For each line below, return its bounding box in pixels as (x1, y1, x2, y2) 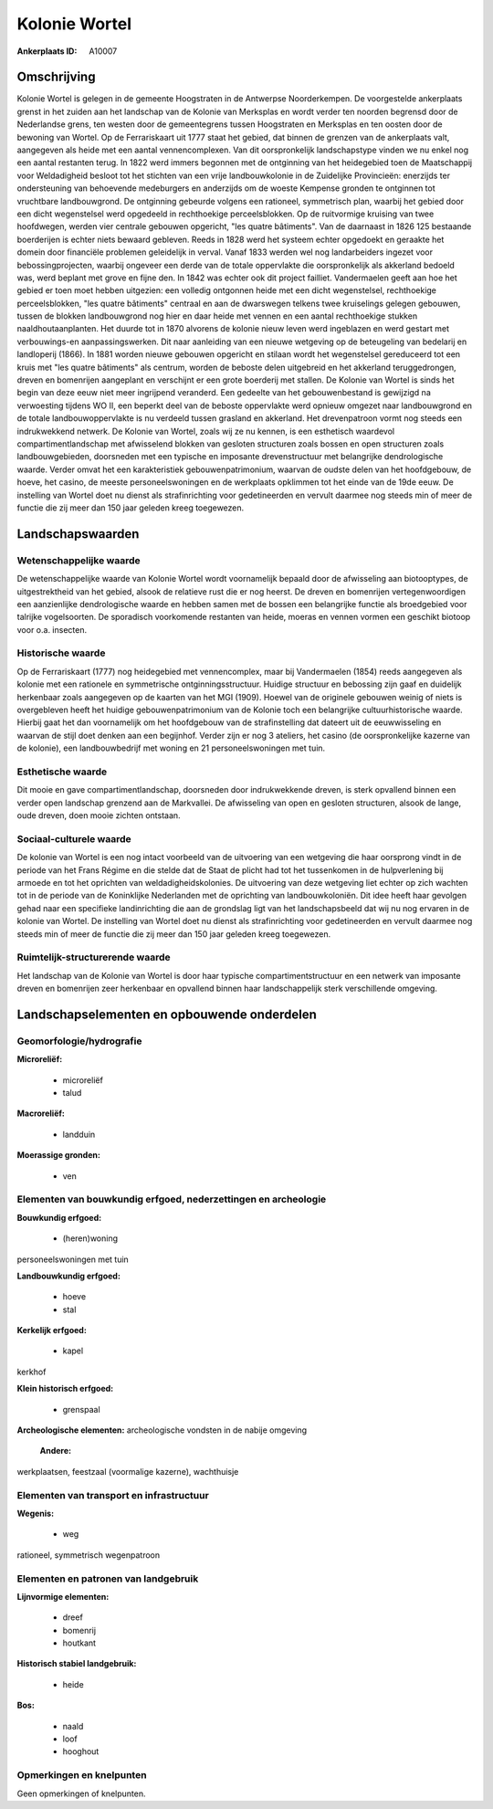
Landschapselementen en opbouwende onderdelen (16, 1006, 317, 1022)
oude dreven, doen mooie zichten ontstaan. (16, 810, 182, 821)
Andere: (39, 1446, 72, 1457)
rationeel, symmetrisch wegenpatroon (16, 1549, 161, 1561)
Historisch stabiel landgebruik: (16, 1658, 137, 1669)
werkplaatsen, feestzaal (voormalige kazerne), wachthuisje (16, 1466, 239, 1477)
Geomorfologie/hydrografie (16, 1035, 142, 1047)
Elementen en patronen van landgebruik (16, 1572, 199, 1584)
